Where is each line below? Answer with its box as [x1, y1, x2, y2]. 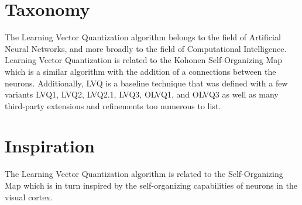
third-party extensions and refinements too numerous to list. [5, 99, 221, 112]
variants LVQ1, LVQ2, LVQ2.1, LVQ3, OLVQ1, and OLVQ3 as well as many [5, 88, 279, 100]
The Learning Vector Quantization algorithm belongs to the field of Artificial [5, 31, 281, 43]
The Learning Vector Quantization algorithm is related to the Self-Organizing [5, 168, 283, 180]
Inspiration [5, 134, 95, 158]
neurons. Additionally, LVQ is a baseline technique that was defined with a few [5, 77, 288, 89]
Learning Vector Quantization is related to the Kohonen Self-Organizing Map [5, 54, 283, 66]
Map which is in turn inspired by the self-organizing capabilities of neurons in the [5, 179, 297, 191]
